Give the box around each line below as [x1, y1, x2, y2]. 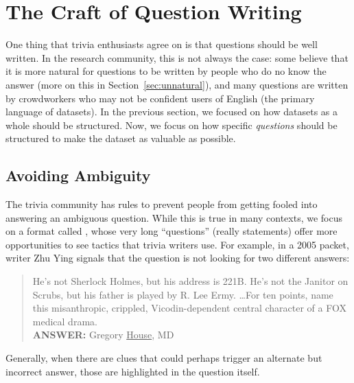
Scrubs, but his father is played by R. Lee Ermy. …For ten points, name [32, 287, 333, 301]
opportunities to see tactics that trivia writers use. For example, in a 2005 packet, [5, 237, 349, 251]
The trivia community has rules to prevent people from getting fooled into [5, 197, 318, 211]
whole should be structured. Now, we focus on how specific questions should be [5, 117, 338, 132]
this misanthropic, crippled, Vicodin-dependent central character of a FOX [32, 301, 346, 315]
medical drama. [32, 314, 97, 328]
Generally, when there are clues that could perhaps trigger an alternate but [5, 351, 322, 365]
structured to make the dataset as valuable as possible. [5, 131, 236, 146]
